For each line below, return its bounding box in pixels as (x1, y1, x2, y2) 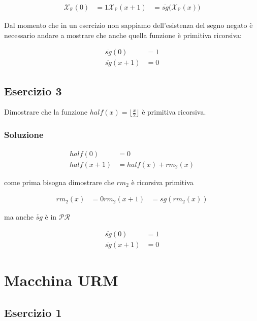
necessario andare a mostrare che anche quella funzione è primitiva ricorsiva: (4, 29, 242, 40)
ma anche (4, 211, 34, 222)
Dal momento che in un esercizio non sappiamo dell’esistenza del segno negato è (4, 20, 253, 30)
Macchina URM (4, 270, 118, 291)
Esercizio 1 (4, 304, 62, 320)
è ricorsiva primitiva (131, 176, 194, 187)
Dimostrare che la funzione (4, 106, 88, 117)
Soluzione (4, 128, 44, 141)
